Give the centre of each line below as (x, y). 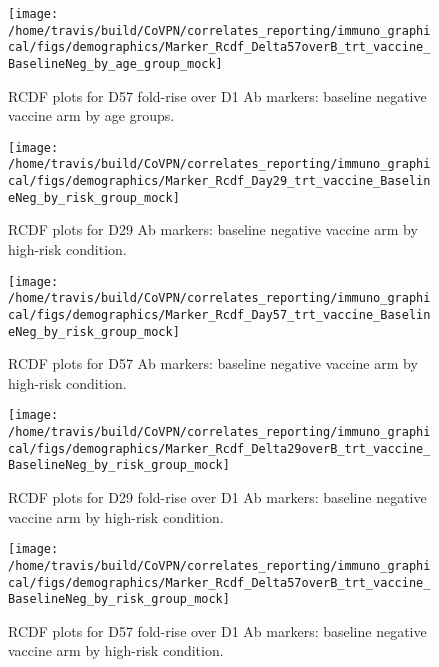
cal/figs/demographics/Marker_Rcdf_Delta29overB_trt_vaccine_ (219, 448)
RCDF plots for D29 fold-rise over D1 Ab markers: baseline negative (217, 497)
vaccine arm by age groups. (91, 115)
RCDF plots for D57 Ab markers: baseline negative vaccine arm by (213, 363)
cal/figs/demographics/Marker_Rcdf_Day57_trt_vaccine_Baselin (219, 314)
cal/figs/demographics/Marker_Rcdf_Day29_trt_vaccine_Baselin (219, 181)
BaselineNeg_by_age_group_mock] (115, 63)
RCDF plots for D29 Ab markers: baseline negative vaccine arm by (213, 229)
